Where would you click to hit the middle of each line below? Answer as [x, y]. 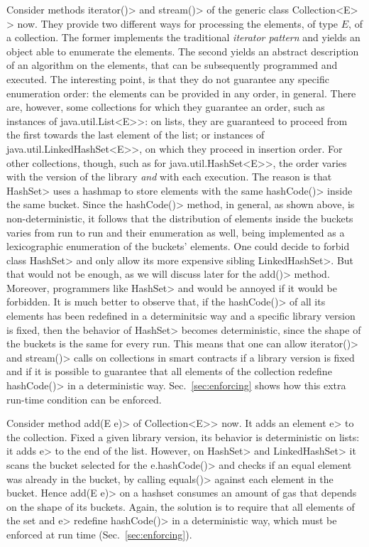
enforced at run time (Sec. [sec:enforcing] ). [99, 534]
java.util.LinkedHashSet [58, 148]
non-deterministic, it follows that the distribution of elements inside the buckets [180, 218]
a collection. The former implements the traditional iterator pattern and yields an [183, 37]
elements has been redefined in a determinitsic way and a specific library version [181, 316]
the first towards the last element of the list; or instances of [136, 135]
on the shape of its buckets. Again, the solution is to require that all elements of [181, 506]
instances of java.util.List [61, 120]
